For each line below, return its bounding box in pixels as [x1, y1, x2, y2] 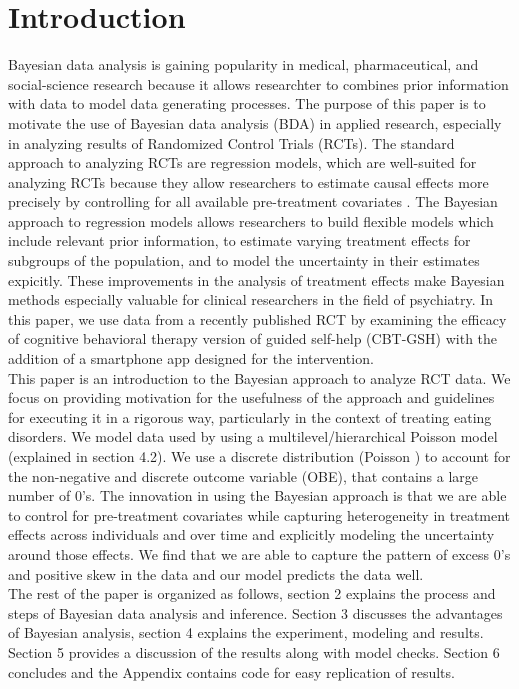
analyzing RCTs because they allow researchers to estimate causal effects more [8, 171, 489, 192]
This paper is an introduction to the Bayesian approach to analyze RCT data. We [8, 367, 511, 388]
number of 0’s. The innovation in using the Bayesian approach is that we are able [8, 485, 507, 506]
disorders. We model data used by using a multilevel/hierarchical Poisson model [8, 426, 498, 447]
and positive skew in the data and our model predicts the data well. [8, 563, 424, 584]
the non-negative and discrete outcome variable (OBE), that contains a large [8, 465, 479, 486]
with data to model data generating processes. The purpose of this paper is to [8, 93, 486, 114]
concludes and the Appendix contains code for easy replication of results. [8, 661, 455, 682]
